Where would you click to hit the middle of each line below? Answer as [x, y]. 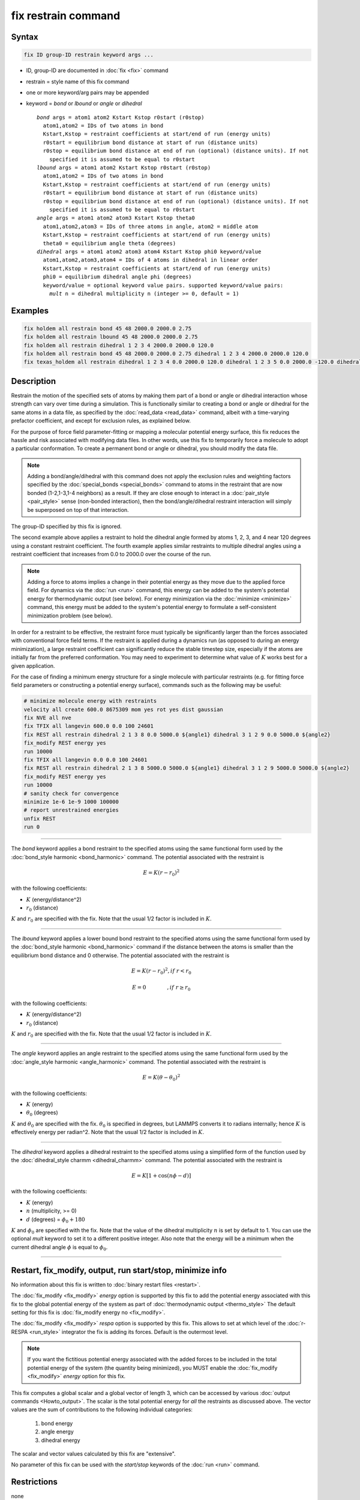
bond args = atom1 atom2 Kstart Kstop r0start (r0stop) [121, 117]
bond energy [57, 1423]
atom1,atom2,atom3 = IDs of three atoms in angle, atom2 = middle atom [151, 226]
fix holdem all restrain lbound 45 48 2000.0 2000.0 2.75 [111, 337]
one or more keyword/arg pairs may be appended [88, 92]
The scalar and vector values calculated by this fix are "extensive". [94, 1453]
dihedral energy [61, 1440]
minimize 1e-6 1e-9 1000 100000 [71, 802]
